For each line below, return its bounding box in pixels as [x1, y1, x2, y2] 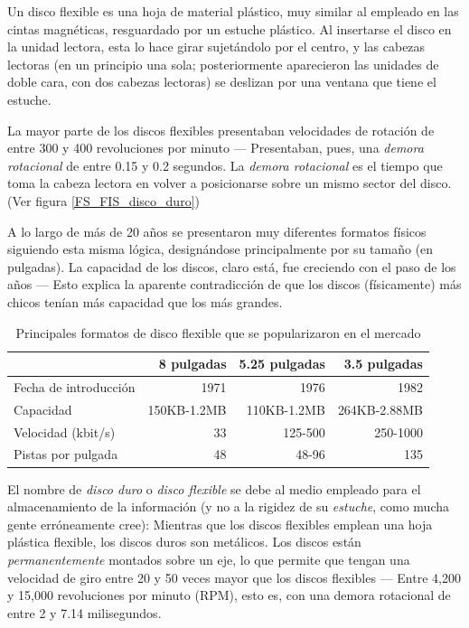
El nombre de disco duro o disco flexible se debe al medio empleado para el [7, 479, 421, 498]
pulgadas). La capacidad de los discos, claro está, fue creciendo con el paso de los [7, 257, 456, 276]
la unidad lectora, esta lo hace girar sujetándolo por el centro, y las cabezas [7, 37, 426, 56]
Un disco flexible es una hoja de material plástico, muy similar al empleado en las [7, 2, 459, 20]
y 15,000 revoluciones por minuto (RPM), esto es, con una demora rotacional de [7, 586, 451, 605]
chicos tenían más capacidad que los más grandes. [7, 292, 283, 311]
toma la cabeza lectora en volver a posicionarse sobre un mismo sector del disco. [7, 173, 452, 192]
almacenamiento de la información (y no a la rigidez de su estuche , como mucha [7, 497, 449, 516]
